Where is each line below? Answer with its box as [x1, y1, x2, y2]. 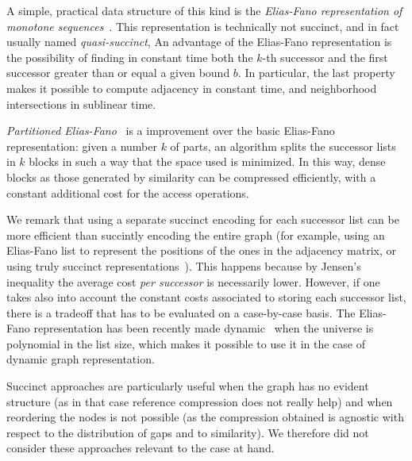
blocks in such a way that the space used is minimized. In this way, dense [29, 153, 386, 170]
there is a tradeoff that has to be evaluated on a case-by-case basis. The [6, 304, 356, 321]
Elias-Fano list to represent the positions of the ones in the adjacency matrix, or [6, 242, 397, 259]
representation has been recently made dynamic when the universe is [33, 320, 374, 336]
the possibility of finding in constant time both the [6, 48, 253, 65]
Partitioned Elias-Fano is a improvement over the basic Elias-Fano [6, 122, 335, 139]
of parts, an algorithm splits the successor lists [170, 137, 396, 154]
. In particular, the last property [237, 64, 395, 81]
